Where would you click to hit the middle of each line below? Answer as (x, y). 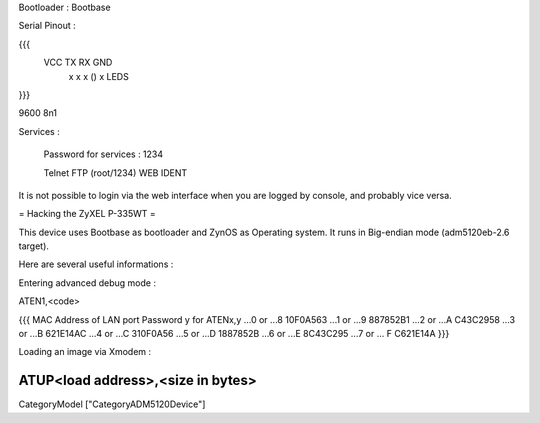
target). (34, 246)
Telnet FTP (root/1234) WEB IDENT (115, 172)
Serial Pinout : (47, 26)
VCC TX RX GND (78, 62)
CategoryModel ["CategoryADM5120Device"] (112, 404)
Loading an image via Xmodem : (85, 352)
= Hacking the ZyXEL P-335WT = (87, 214)
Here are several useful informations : (96, 264)
